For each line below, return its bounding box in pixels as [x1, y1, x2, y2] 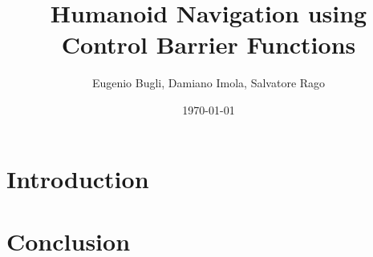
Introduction [6, 162, 149, 195]
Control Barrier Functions [61, 28, 356, 61]
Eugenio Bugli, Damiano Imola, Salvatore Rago [91, 74, 326, 91]
